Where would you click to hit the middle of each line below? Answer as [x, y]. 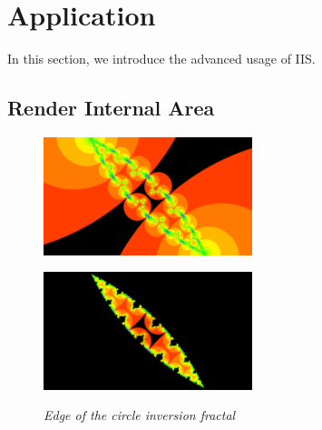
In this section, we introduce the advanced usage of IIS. [161, 59]
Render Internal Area [111, 108]
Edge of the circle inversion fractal [140, 415]
